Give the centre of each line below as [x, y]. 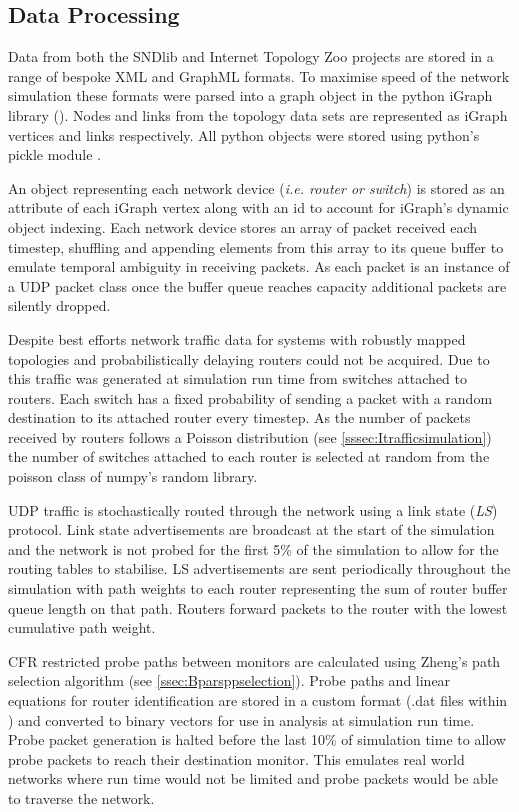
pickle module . [54, 154]
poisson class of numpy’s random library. [133, 476]
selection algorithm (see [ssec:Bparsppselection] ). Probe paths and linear [229, 680]
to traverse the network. [81, 797]
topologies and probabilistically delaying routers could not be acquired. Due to [249, 358]
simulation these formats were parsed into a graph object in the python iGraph [250, 95]
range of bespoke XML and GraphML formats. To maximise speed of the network [259, 75]
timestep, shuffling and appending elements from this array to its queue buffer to [256, 246]
